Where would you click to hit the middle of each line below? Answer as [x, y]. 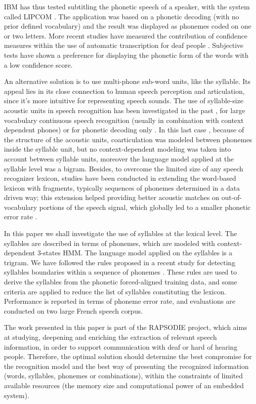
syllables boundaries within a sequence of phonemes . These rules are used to [121, 272]
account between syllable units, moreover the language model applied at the [119, 158]
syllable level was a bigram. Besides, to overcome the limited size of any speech [124, 168]
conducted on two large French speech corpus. [73, 310]
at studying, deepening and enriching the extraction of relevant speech [110, 337]
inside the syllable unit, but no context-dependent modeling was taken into [118, 149]
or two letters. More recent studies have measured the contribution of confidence [126, 35]
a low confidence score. [38, 64]
